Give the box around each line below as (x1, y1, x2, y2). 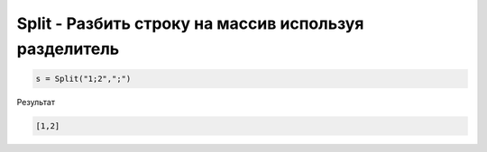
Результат (16, 96, 56, 107)
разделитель (16, 39, 120, 58)
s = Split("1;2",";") (35, 73, 132, 84)
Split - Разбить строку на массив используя (16, 13, 364, 33)
